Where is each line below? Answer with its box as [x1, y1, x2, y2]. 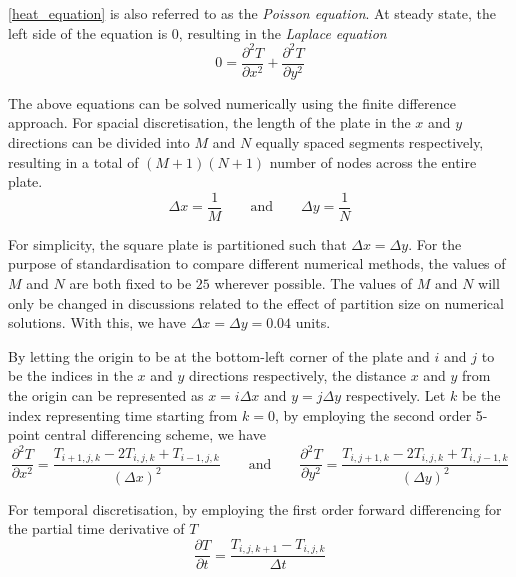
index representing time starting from [8, 404, 238, 425]
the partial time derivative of [8, 518, 185, 539]
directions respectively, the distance [189, 365, 406, 386]
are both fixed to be [69, 272, 192, 293]
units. [295, 312, 331, 333]
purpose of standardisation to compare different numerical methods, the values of [8, 253, 506, 274]
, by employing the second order [275, 404, 472, 425]
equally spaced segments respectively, [255, 131, 484, 152]
